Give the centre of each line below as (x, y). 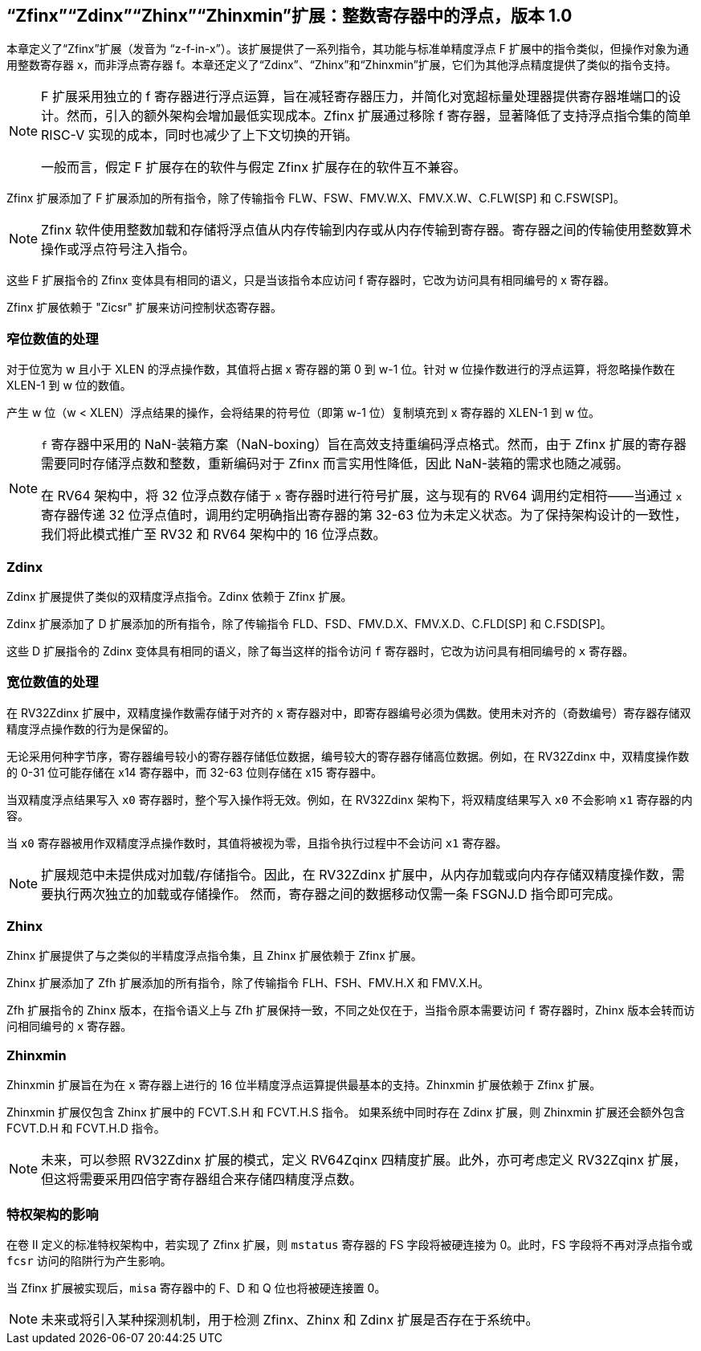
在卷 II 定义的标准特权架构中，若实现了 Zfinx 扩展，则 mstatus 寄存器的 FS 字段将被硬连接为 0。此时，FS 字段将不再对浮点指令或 (350, 1244)
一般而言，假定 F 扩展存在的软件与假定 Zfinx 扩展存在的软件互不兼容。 (254, 167)
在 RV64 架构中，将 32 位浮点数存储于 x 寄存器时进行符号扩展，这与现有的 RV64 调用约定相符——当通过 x (362, 496)
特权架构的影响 (53, 1214)
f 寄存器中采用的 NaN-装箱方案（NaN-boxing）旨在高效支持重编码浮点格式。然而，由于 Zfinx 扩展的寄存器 (364, 445)
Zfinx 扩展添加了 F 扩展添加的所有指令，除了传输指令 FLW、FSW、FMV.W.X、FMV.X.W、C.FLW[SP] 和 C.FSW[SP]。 (316, 198)
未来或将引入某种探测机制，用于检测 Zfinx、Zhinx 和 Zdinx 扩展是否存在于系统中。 (290, 1319)
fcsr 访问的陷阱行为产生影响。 (89, 1260)
